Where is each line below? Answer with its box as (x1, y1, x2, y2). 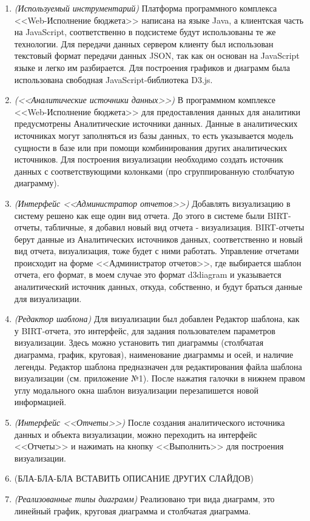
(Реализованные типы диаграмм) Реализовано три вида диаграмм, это (14, 492, 275, 505)
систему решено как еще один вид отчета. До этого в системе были (14, 209, 265, 221)
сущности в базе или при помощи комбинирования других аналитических (14, 141, 288, 153)
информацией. (14, 395, 67, 408)
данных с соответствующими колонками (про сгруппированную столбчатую (14, 164, 295, 177)
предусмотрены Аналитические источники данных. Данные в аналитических (14, 117, 298, 130)
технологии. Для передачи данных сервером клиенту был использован (14, 37, 274, 50)
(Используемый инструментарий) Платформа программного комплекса (14, 2, 277, 14)
